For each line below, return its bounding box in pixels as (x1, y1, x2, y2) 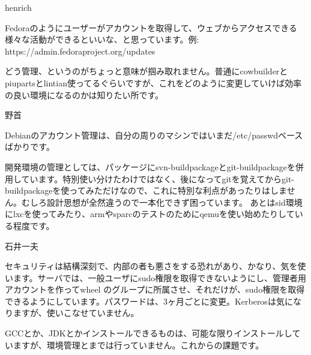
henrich (5, 1, 32, 13)
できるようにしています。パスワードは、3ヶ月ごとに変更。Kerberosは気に (5, 294, 293, 307)
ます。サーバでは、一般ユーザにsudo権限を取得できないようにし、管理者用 (13, 271, 306, 284)
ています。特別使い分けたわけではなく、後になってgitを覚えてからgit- (21, 172, 295, 185)
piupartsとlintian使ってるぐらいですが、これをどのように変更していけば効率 (5, 76, 302, 89)
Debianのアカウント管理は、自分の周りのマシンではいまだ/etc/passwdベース (5, 128, 303, 141)
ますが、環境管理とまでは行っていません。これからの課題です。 (13, 338, 264, 351)
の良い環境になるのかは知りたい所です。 (5, 88, 164, 101)
